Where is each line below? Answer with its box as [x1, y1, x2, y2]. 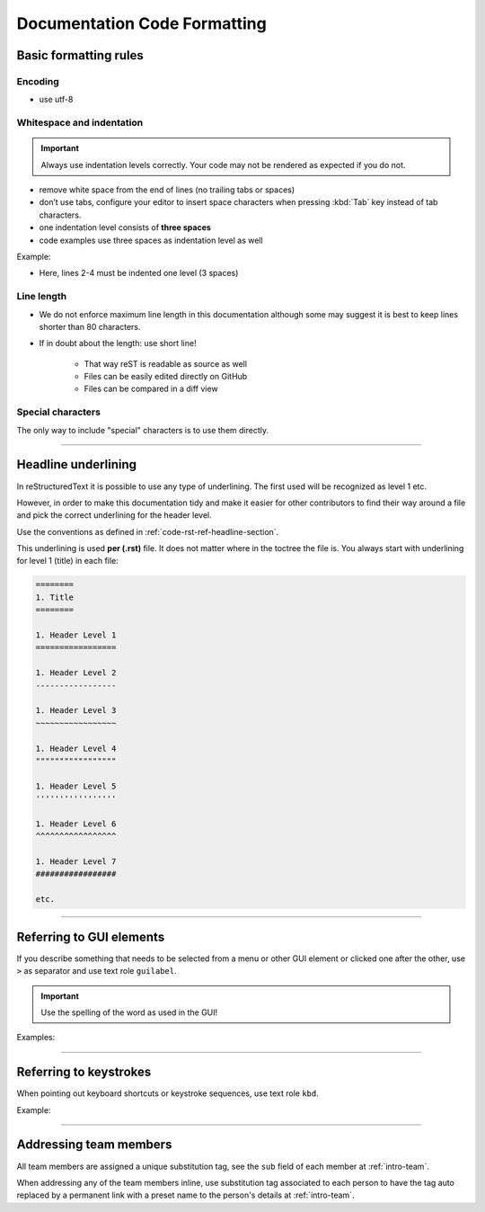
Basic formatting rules [16, 48, 144, 63]
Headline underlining [16, 457, 137, 472]
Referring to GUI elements [16, 929, 165, 944]
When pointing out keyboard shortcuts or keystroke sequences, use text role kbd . [16, 1088, 319, 1099]
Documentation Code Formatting [16, 13, 267, 33]
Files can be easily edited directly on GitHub [84, 371, 248, 382]
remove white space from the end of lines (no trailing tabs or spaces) [39, 184, 295, 195]
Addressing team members [16, 1137, 172, 1153]
